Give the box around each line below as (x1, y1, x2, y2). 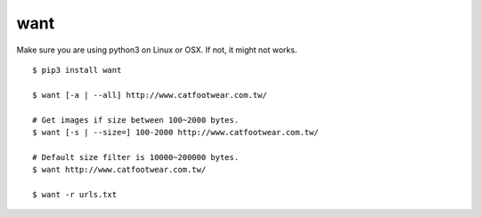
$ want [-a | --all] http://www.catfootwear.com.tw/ (32, 90, 267, 100)
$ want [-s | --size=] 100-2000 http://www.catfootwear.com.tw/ (32, 127, 320, 137)
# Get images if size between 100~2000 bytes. (32, 115, 240, 125)
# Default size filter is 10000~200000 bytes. (32, 152, 240, 162)
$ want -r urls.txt (32, 189, 118, 199)
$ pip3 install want (32, 65, 122, 75)
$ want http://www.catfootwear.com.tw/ (32, 165, 207, 175)
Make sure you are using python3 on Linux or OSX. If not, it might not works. (16, 44, 298, 55)
